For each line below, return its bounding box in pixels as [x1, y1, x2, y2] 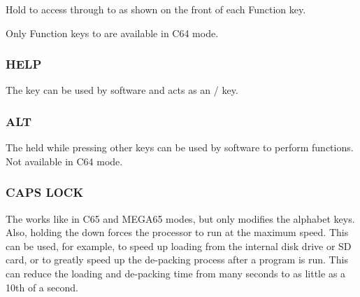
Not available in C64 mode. [6, 153, 123, 168]
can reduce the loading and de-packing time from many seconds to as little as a [6, 266, 346, 280]
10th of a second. [6, 279, 78, 294]
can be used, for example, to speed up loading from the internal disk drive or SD [6, 238, 352, 253]
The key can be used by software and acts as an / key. [6, 83, 238, 97]
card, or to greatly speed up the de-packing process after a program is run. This [6, 252, 348, 267]
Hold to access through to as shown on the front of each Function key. [6, 2, 306, 16]
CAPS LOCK [6, 184, 84, 201]
